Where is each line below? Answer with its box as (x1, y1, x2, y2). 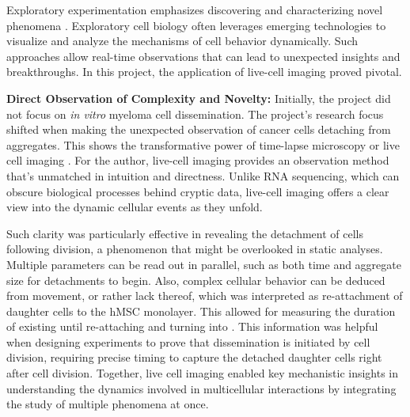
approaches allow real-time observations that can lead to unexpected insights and (6, 47, 401, 64)
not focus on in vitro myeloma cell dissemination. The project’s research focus (6, 105, 384, 122)
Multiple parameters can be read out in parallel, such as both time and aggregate (6, 256, 401, 272)
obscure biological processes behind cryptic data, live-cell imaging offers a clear (6, 183, 389, 199)
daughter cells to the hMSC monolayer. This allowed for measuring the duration (6, 302, 396, 319)
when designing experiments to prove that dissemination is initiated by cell (6, 333, 370, 350)
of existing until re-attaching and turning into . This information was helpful (6, 318, 378, 335)
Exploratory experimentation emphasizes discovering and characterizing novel (6, 2, 383, 17)
